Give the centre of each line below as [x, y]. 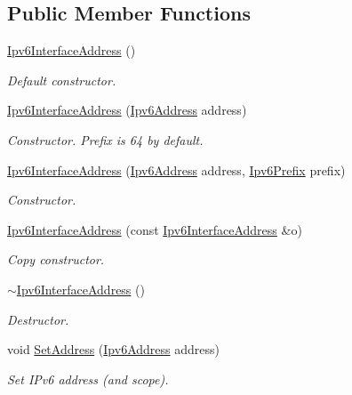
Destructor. [38, 319]
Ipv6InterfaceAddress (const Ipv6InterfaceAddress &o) [155, 229]
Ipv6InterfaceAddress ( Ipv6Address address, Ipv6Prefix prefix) [176, 169]
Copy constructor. [56, 259]
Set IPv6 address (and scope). [88, 379]
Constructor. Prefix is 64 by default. [105, 139]
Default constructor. [62, 80]
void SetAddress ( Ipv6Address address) [113, 349]
